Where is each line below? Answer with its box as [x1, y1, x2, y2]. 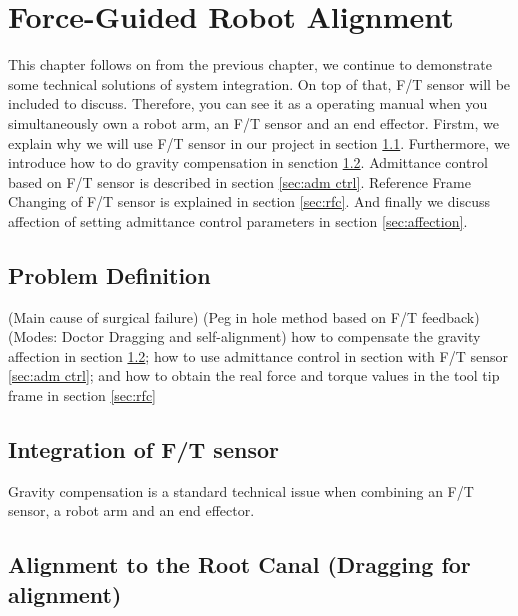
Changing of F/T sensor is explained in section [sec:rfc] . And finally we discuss [8, 191, 490, 212]
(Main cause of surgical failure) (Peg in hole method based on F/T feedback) [8, 306, 480, 327]
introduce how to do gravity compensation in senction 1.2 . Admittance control [8, 152, 488, 173]
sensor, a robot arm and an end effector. [8, 500, 255, 521]
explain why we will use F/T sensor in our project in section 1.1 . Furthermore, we [8, 132, 510, 153]
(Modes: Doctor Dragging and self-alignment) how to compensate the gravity [8, 326, 481, 347]
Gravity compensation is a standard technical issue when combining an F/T [8, 480, 474, 501]
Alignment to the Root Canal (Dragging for [8, 549, 471, 580]
